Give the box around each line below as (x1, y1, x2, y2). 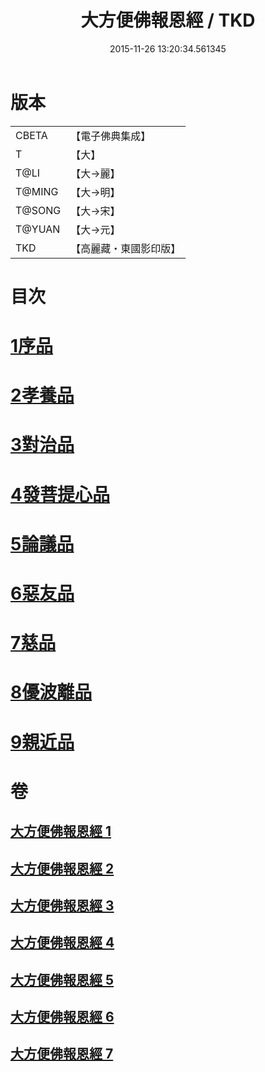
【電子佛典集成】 (70, 129, 152, 143)
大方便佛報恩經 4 (10, 934, 115, 951)
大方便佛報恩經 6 (10, 1009, 115, 1026)
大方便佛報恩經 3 (10, 897, 115, 914)
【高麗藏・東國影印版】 (70, 241, 182, 255)
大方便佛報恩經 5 (10, 971, 115, 988)
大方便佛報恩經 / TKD (80, 9, 256, 32)
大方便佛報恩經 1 (10, 823, 112, 840)
